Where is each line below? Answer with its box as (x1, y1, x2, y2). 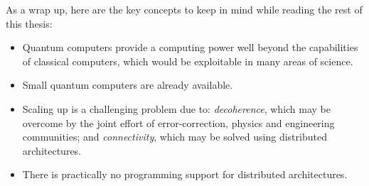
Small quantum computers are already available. (22, 77, 233, 92)
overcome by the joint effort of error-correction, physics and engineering (22, 115, 335, 130)
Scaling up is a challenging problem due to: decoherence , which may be (22, 101, 331, 116)
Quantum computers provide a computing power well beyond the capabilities (22, 40, 358, 55)
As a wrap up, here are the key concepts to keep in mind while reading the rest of (6, 2, 363, 16)
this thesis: (6, 16, 53, 31)
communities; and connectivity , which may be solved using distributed (22, 129, 327, 144)
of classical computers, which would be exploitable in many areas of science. (22, 53, 353, 68)
